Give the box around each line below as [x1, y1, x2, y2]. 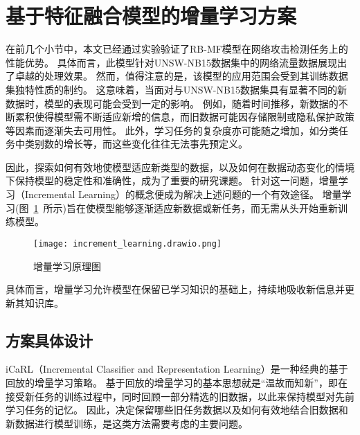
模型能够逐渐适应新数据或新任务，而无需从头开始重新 [95, 200, 338, 215]
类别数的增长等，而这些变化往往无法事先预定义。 [24, 136, 248, 151]
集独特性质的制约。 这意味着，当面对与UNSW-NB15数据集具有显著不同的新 [6, 82, 347, 96]
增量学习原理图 [33, 258, 101, 273]
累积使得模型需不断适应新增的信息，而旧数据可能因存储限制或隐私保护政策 [15, 109, 354, 124]
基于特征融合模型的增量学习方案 [6, 1, 297, 30]
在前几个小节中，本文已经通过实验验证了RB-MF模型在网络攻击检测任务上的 [6, 42, 348, 56]
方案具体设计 [6, 329, 93, 350]
